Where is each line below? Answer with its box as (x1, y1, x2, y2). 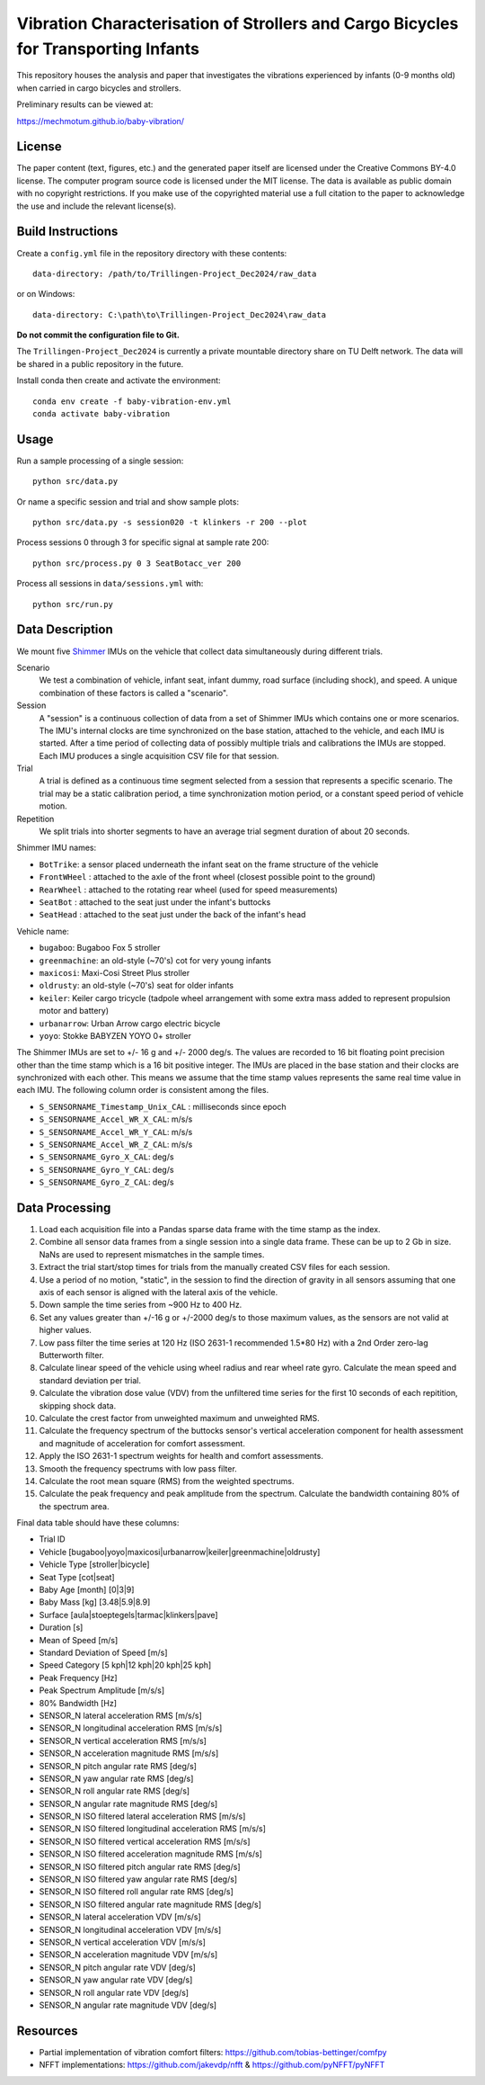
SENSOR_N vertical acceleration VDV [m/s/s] (39, 1937, 207, 1947)
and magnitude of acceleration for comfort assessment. (39, 1437, 246, 1448)
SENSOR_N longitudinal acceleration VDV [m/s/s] (39, 1924, 222, 1935)
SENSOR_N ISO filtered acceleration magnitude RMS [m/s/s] (39, 1848, 262, 1859)
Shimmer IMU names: (16, 842, 97, 854)
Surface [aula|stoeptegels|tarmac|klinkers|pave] (39, 1609, 219, 1620)
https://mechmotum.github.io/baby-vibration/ (16, 115, 184, 126)
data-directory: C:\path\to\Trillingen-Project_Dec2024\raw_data (32, 309, 327, 319)
